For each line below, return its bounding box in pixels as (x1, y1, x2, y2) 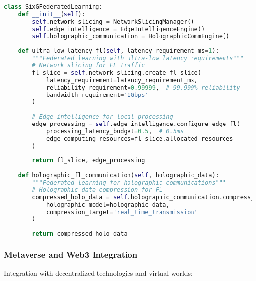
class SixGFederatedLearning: (4, 3, 103, 10)
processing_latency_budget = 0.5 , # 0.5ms (46, 127, 184, 135)
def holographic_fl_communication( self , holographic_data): (18, 172, 219, 179)
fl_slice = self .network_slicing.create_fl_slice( (32, 69, 201, 76)
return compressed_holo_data (32, 230, 128, 238)
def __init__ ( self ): (18, 10, 85, 18)
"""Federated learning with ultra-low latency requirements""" (32, 55, 244, 62)
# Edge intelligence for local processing (32, 113, 173, 121)
